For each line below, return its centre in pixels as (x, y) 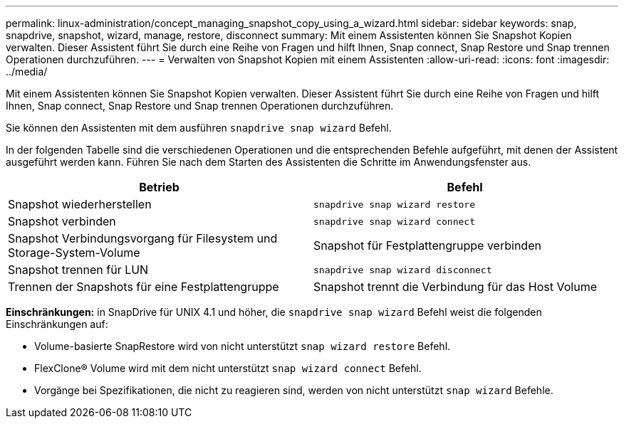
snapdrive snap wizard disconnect (403, 270)
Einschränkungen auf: (57, 324)
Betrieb (159, 187)
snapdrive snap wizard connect (394, 221)
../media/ (27, 71)
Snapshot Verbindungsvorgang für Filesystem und (143, 238)
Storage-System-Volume (74, 253)
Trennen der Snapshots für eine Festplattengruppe (144, 287)
